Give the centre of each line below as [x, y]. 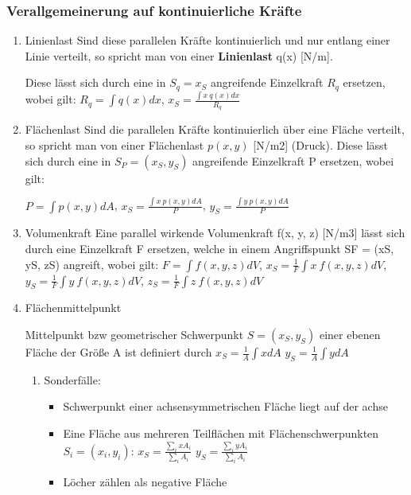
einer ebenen [350, 334]
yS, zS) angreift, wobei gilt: [92, 264]
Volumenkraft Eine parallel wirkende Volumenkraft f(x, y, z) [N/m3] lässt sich [215, 233]
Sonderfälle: [72, 379]
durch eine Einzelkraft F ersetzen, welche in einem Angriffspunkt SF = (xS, [209, 249]
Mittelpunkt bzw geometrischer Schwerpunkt [134, 334]
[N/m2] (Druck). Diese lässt [321, 145]
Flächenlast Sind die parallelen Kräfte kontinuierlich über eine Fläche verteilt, [215, 129]
